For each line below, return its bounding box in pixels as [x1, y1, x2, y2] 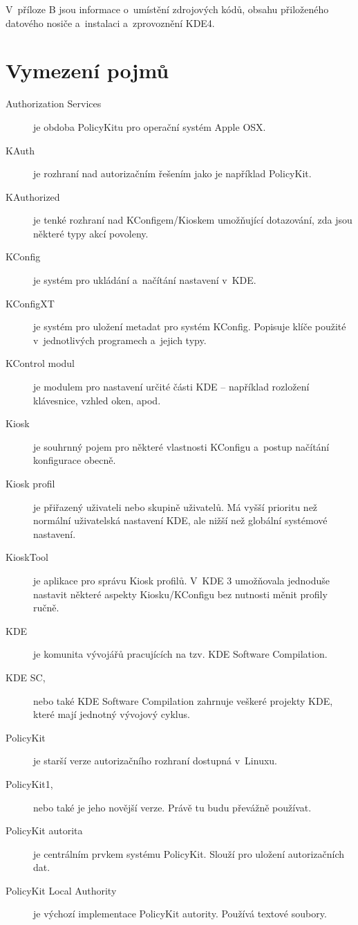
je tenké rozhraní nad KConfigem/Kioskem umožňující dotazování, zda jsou [33, 213, 352, 227]
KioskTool [6, 550, 48, 564]
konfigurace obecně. [33, 453, 116, 467]
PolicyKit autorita [6, 823, 83, 838]
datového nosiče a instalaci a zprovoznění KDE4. [6, 15, 215, 30]
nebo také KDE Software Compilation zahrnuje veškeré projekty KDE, [33, 693, 333, 708]
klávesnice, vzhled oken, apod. [33, 393, 161, 407]
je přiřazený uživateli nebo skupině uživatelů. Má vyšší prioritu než [33, 499, 318, 514]
